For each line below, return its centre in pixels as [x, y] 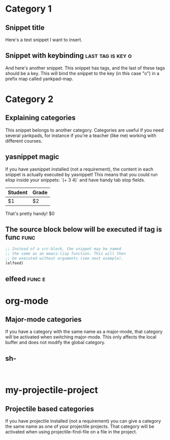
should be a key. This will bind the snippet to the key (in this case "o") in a [82, 73]
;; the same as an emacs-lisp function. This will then [65, 254]
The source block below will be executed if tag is [84, 230]
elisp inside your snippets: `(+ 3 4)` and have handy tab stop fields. [75, 180]
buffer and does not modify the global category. [55, 343]
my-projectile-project [52, 390]
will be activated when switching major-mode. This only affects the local [81, 337]
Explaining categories [41, 118]
